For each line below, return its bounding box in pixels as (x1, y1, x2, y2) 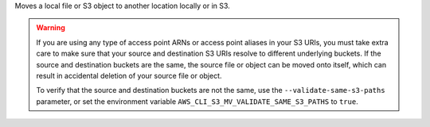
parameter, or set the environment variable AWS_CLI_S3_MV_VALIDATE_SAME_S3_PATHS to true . (36, 96, 358, 106)
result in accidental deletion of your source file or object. (36, 71, 222, 80)
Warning (36, 23, 65, 33)
